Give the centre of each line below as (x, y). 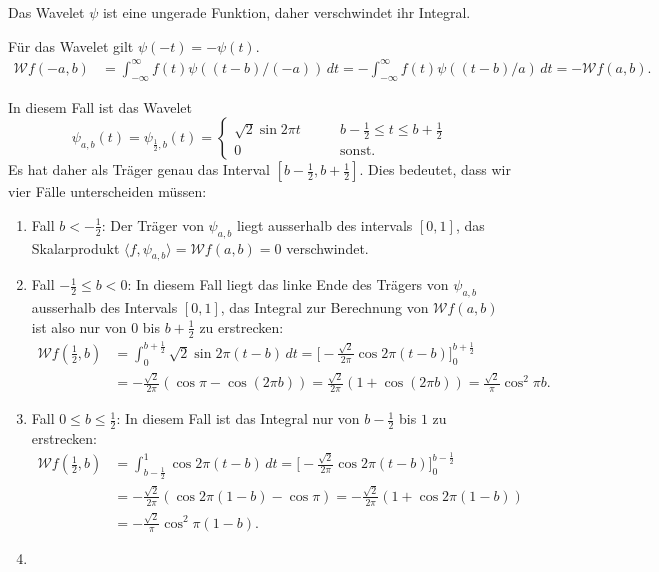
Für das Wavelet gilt (71, 45)
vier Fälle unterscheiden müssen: (107, 191)
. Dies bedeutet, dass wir (435, 169)
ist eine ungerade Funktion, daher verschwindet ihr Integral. (286, 12)
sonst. (358, 151)
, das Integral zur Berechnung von (324, 307)
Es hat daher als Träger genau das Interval (139, 169)
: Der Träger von (152, 224)
